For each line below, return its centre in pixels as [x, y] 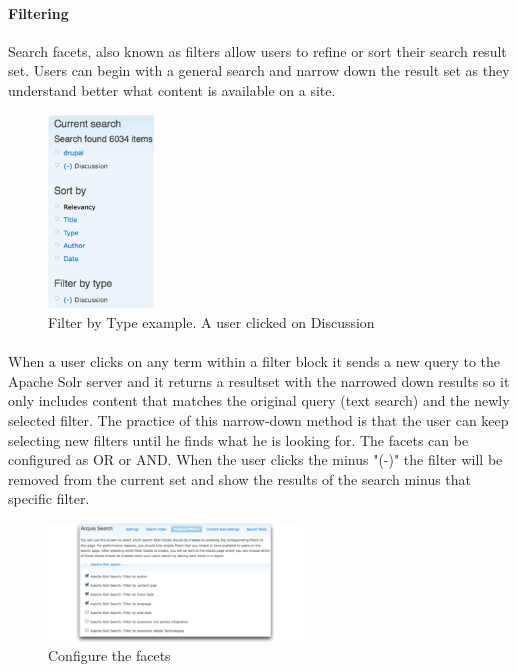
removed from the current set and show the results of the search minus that [240, 478]
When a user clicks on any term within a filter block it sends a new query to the [254, 361]
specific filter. [49, 498]
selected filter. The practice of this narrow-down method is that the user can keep [258, 419]
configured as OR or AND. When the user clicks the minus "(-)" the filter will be [255, 459]
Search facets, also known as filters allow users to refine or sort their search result [257, 50]
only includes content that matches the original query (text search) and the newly [259, 400]
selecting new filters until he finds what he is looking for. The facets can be [238, 439]
